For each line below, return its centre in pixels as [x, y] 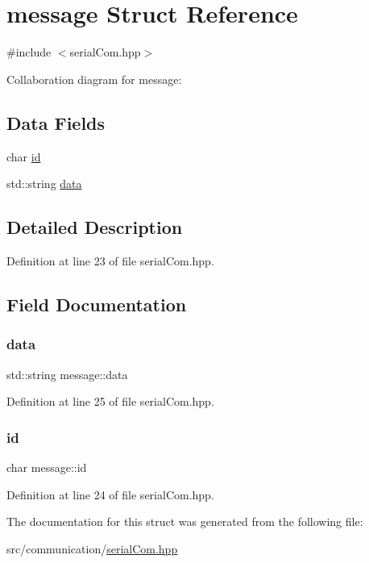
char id [24, 156]
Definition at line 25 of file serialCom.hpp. [110, 401]
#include [29, 52]
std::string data [44, 183]
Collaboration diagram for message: [94, 79]
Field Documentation [97, 304]
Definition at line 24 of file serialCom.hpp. [110, 494]
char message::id [47, 467]
